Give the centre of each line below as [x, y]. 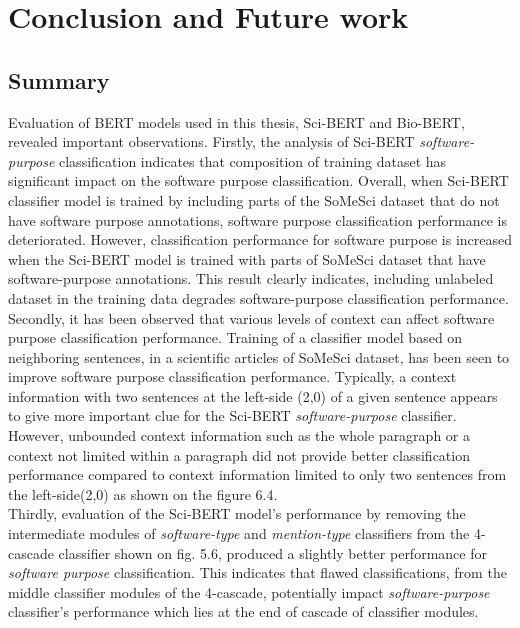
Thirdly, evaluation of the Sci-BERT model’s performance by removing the [237, 513]
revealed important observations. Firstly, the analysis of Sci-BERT [211, 141]
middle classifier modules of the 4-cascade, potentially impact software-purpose [249, 591]
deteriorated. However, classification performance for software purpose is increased [260, 239]
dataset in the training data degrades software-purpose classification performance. [258, 297]
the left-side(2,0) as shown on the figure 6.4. [143, 493]
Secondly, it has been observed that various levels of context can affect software [251, 317]
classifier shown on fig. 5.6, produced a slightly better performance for [272, 552]
